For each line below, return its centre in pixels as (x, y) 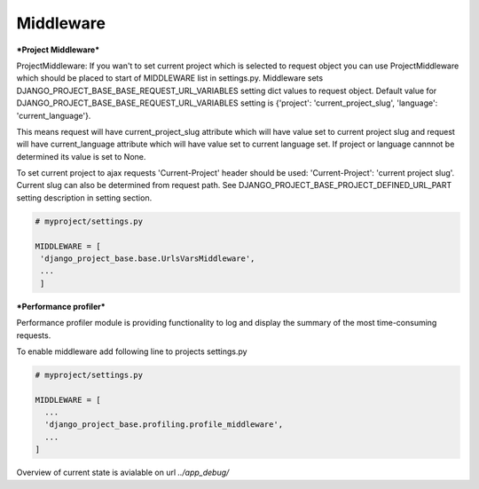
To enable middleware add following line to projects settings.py (132, 351)
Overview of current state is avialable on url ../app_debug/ (123, 473)
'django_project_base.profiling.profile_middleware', (164, 425)
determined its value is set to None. (81, 156)
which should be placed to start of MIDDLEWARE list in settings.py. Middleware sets (170, 78)
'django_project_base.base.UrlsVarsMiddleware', (148, 259)
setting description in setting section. (84, 197)
